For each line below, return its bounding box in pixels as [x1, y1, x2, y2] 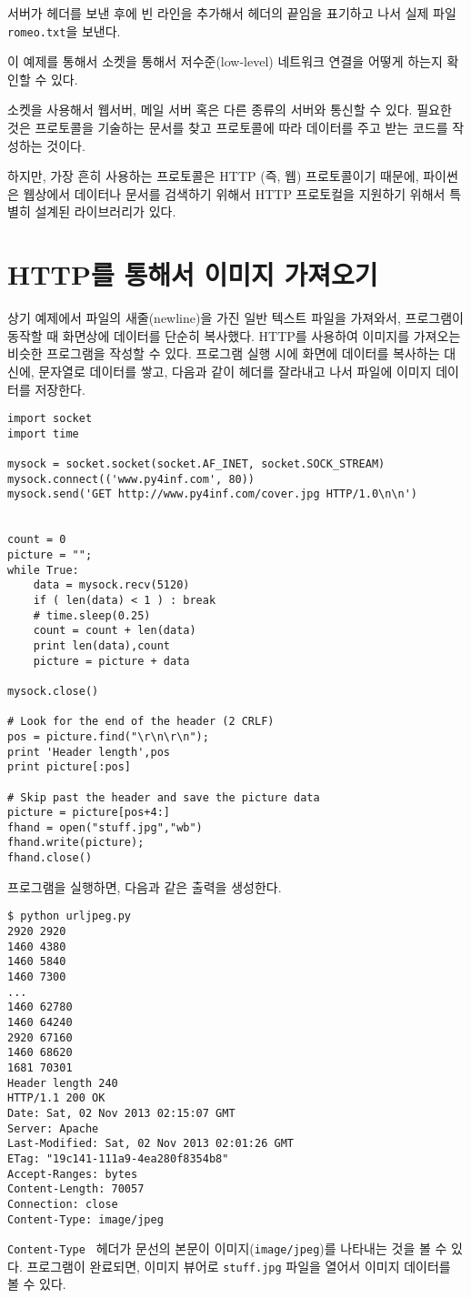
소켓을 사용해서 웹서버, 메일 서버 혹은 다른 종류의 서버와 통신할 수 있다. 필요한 [7, 100, 452, 119]
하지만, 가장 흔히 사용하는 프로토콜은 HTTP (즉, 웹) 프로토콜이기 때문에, [7, 166, 419, 186]
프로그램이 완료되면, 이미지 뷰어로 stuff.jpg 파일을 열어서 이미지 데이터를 [26, 1256, 451, 1275]
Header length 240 [7, 1076, 118, 1090]
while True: [7, 563, 79, 577]
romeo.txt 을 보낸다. [7, 21, 121, 40]
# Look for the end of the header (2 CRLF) [7, 715, 275, 729]
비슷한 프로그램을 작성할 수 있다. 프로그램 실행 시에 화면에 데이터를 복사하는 [7, 344, 440, 363]
